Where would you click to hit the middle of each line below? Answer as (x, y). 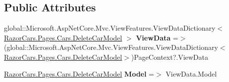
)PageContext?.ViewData (170, 57)
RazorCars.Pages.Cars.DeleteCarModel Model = (79, 73)
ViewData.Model (191, 73)
